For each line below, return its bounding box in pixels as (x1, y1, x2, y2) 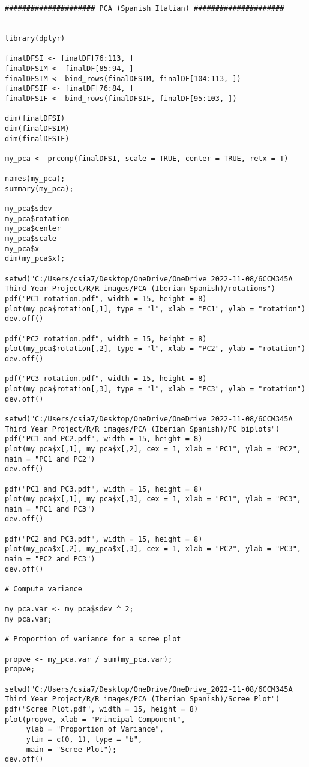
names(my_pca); (5, 174, 65, 183)
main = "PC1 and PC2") (5, 454, 95, 463)
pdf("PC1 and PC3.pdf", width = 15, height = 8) (5, 484, 203, 494)
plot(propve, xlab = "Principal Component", (5, 715, 185, 724)
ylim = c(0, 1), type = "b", (26, 735, 143, 744)
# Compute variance (5, 585, 82, 594)
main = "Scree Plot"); (26, 745, 117, 754)
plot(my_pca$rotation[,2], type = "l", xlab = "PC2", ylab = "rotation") (5, 344, 306, 353)
